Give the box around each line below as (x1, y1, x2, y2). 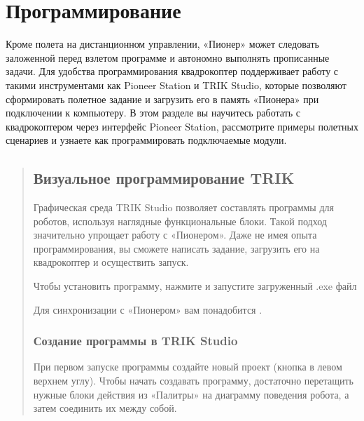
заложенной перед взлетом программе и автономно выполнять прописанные (6, 50, 330, 65)
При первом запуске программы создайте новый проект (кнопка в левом (33, 359, 342, 374)
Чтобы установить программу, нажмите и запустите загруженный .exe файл (33, 279, 357, 293)
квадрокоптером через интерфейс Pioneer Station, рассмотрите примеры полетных (6, 119, 358, 133)
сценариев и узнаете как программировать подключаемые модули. (6, 133, 287, 147)
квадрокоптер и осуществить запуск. (33, 255, 189, 269)
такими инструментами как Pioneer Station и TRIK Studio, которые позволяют (6, 77, 346, 92)
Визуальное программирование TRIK (33, 167, 295, 189)
